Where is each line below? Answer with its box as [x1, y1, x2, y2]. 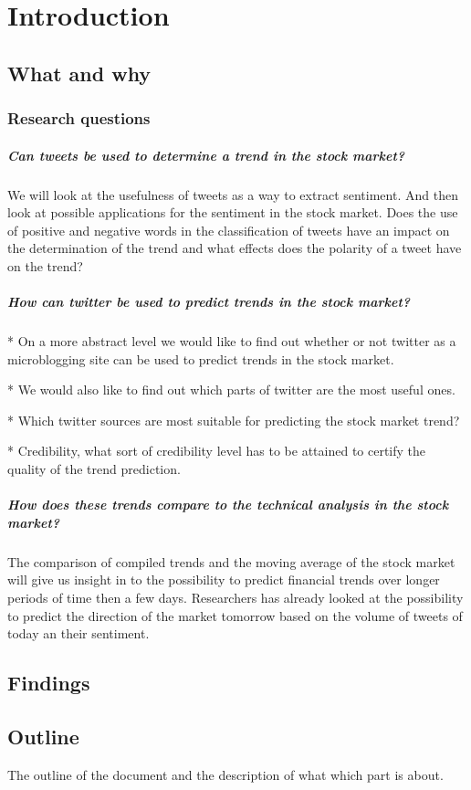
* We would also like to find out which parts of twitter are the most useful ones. [7, 380, 455, 399]
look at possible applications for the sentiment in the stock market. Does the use [7, 203, 458, 222]
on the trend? [7, 256, 83, 275]
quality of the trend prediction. [7, 459, 181, 479]
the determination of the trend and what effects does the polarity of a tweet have [7, 238, 462, 258]
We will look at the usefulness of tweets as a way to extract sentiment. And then [7, 184, 458, 204]
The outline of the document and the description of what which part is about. [7, 764, 444, 784]
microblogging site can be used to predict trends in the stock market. [7, 349, 394, 368]
